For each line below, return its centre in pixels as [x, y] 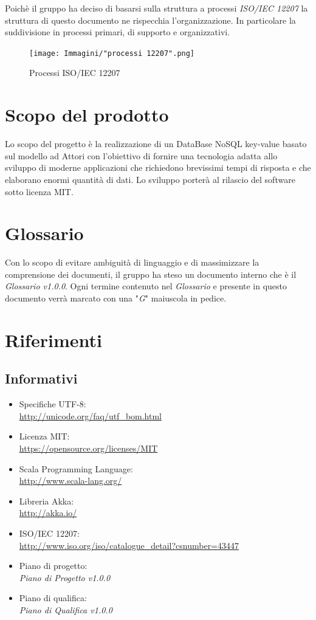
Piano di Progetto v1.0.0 [65, 577]
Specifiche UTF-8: [53, 404]
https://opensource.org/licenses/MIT [88, 448]
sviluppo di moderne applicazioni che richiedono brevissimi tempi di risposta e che [158, 167]
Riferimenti [53, 339]
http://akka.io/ [48, 513]
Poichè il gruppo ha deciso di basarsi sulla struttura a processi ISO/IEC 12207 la [156, 8]
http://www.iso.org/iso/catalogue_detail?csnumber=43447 [129, 545]
